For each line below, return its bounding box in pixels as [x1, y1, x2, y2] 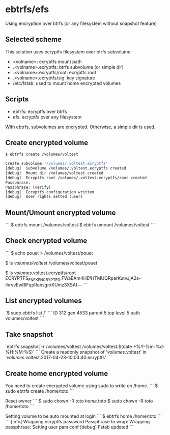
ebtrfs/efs [5, 4, 49, 15]
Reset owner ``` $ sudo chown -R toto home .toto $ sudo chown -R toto [5, 398, 153, 404]
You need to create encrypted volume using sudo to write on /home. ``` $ [5, 383, 158, 389]
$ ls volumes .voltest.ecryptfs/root [5, 270, 76, 276]
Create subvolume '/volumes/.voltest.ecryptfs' [5, 161, 108, 166]
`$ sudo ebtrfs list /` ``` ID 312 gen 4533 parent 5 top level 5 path [5, 310, 140, 316]
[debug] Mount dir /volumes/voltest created [5, 170, 103, 176]
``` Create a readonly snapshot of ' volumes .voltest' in [35, 349, 147, 355]
